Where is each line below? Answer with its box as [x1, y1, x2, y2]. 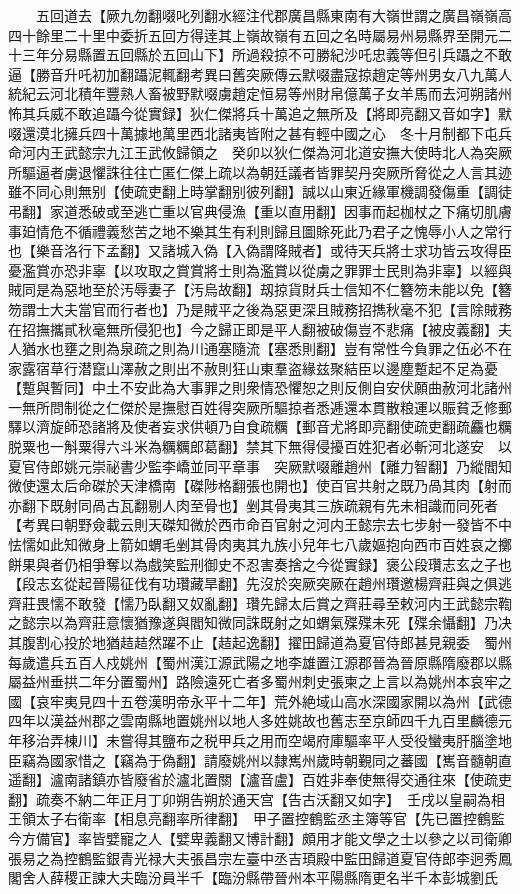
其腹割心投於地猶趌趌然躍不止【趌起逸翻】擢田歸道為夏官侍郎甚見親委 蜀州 [8, 632, 512, 652]
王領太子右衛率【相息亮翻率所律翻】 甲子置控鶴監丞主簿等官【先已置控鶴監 [8, 808, 505, 829]
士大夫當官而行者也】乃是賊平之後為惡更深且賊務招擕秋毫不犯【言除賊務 [35, 298, 512, 319]
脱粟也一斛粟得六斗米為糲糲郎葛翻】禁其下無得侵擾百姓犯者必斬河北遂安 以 [8, 436, 512, 457]
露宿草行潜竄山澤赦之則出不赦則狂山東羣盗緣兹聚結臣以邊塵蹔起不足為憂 [21, 357, 498, 378]
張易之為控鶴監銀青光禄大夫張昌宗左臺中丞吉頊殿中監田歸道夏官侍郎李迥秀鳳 [8, 847, 512, 868]
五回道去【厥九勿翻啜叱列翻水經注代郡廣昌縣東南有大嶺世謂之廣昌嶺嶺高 [35, 5, 512, 25]
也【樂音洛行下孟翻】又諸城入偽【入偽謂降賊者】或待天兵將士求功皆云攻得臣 [8, 240, 512, 261]
